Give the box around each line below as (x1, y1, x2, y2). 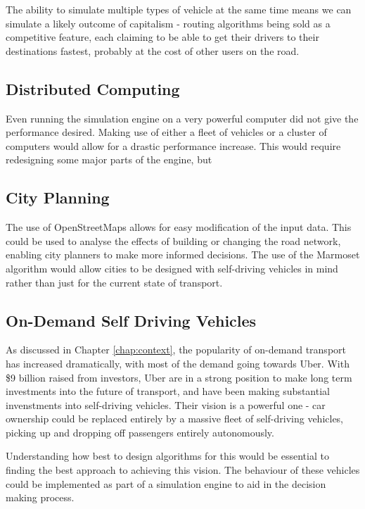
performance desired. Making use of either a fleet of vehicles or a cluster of (6, 125, 327, 139)
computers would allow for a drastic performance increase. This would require (6, 138, 341, 153)
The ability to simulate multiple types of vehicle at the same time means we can (6, 2, 352, 16)
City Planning (6, 187, 110, 208)
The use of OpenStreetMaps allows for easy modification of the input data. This (6, 220, 352, 234)
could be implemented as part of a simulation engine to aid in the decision (6, 476, 326, 491)
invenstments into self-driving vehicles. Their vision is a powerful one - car (6, 397, 326, 412)
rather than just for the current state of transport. (6, 275, 223, 289)
